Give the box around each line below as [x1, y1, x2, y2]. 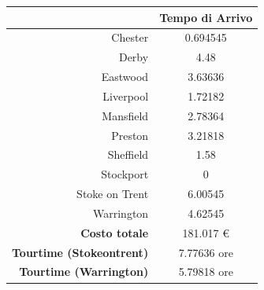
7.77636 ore [178, 244, 233, 260]
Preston [111, 127, 149, 143]
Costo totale [80, 224, 149, 240]
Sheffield [107, 146, 149, 163]
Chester [111, 29, 149, 46]
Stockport [101, 166, 149, 182]
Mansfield [102, 107, 149, 123]
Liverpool [102, 87, 149, 104]
